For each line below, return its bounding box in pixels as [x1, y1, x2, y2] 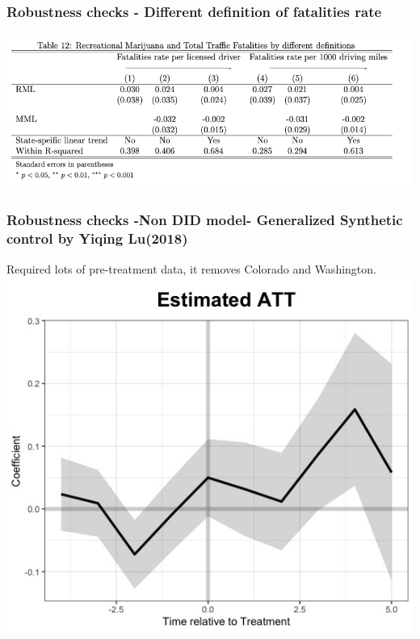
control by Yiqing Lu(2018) [6, 228, 188, 248]
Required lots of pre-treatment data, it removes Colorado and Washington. [6, 260, 376, 277]
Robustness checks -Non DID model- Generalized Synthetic [6, 210, 403, 230]
